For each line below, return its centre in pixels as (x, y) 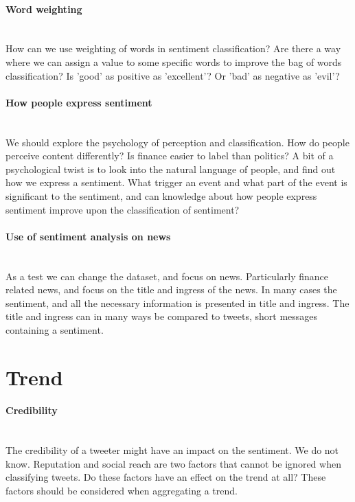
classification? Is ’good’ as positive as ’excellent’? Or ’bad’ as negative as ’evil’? (173, 75)
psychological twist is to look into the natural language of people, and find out (171, 169)
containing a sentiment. (55, 329)
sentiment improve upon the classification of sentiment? (123, 209)
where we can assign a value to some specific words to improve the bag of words (174, 61)
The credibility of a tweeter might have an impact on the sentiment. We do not (172, 450)
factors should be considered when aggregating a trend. (122, 491)
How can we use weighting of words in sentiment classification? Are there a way (173, 48)
